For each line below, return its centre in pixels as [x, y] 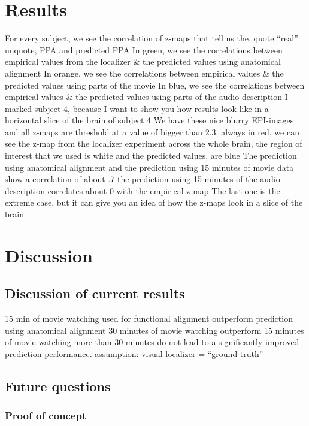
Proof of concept [46, 416]
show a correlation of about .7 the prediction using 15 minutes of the [131, 179]
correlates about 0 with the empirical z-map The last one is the [164, 190]
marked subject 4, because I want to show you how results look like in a [137, 108]
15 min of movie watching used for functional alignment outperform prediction [149, 318]
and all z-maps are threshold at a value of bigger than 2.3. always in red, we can [152, 132]
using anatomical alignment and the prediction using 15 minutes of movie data [149, 167]
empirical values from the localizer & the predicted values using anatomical [143, 61]
